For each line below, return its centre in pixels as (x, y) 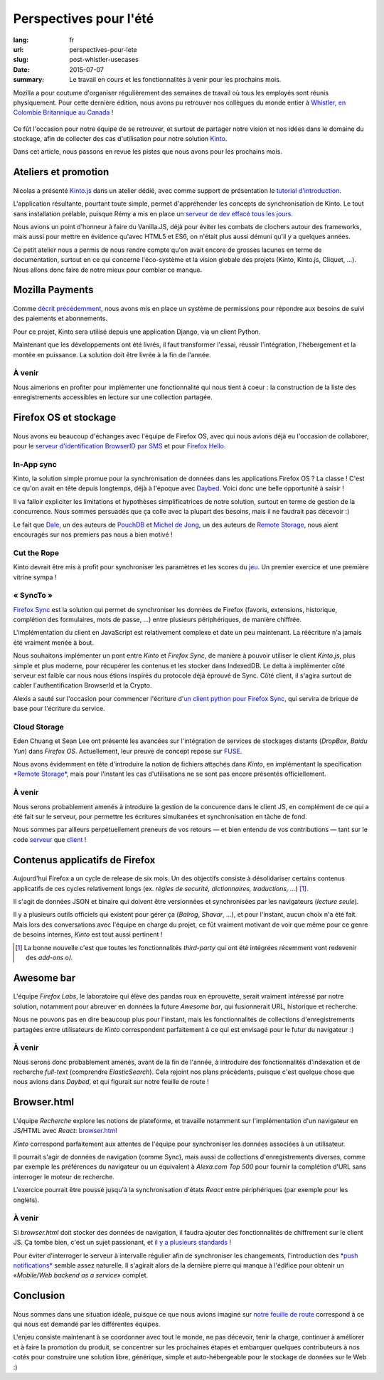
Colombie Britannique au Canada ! (63, 112)
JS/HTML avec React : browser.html (65, 1131)
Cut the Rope (36, 553)
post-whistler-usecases (104, 60)
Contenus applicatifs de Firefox (84, 860)
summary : (29, 80)
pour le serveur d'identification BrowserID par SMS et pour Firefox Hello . (119, 446)
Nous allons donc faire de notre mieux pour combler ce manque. (108, 270)
